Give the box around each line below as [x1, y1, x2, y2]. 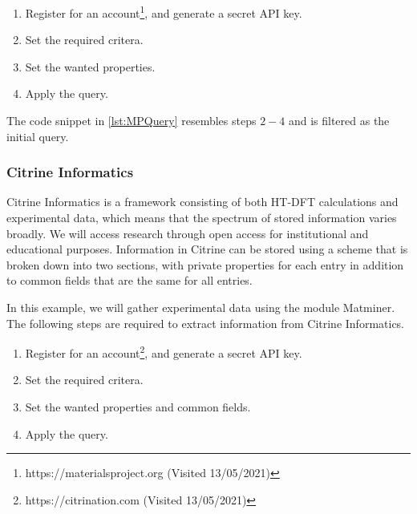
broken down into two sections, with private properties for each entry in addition [6, 256, 404, 273]
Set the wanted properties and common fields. [25, 399, 251, 415]
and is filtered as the [288, 112, 390, 129]
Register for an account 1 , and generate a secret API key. [25, 2, 302, 21]
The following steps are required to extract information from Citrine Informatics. [6, 314, 405, 331]
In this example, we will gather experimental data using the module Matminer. [6, 299, 395, 315]
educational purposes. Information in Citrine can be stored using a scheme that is [6, 241, 408, 257]
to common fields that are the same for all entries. [6, 272, 253, 289]
